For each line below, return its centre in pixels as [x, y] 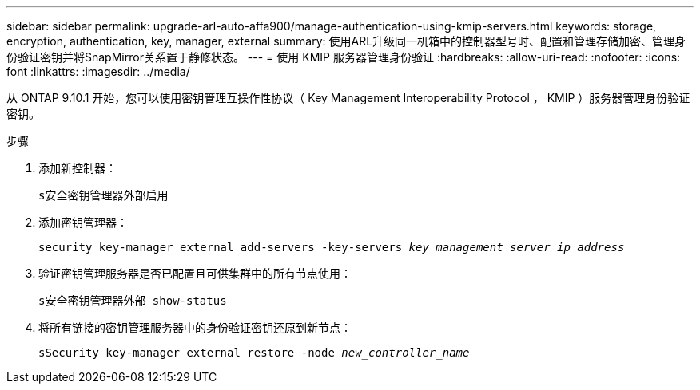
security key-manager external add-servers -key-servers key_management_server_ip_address [332, 247]
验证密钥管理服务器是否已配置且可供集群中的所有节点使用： [195, 273]
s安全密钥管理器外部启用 [103, 195]
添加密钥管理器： [83, 222]
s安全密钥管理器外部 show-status [133, 301]
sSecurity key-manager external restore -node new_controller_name [254, 353]
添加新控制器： [78, 168]
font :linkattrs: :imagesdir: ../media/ [98, 71]
